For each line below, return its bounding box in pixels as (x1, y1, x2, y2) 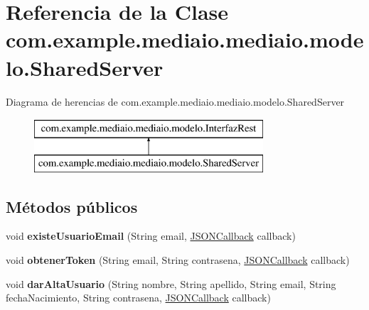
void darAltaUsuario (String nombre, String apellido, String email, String (6, 276, 336, 291)
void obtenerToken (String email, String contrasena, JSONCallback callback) (6, 253, 350, 267)
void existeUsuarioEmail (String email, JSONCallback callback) (6, 228, 296, 243)
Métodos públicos (6, 195, 138, 217)
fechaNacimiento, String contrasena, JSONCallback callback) (6, 290, 271, 305)
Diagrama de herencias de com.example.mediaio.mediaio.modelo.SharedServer (6, 94, 345, 109)
